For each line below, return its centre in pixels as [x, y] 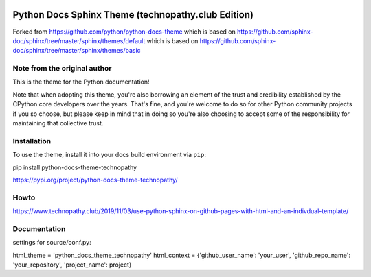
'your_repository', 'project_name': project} [72, 265]
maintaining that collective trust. [58, 123]
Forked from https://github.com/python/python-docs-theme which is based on [124, 32]
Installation [32, 141]
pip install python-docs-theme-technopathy [75, 167]
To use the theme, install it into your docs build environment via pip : [109, 155]
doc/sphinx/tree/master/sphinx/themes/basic [77, 51]
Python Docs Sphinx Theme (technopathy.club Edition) [133, 15]
